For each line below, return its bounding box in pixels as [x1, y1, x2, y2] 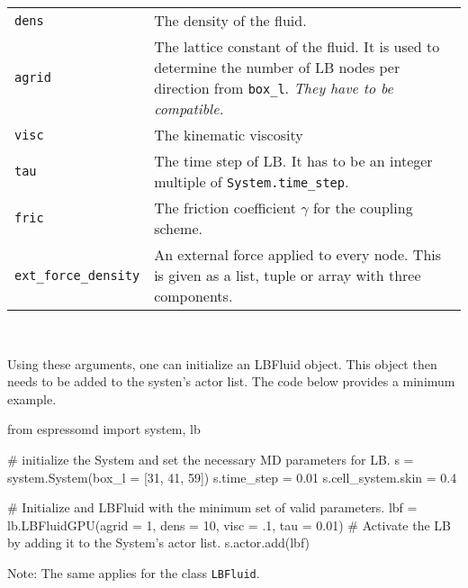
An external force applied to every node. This [154, 244, 442, 265]
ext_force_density [14, 267, 140, 283]
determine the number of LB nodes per [154, 57, 400, 77]
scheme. [154, 218, 202, 239]
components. [154, 285, 233, 306]
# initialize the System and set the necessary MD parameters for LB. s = [7, 449, 414, 468]
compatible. [154, 98, 224, 119]
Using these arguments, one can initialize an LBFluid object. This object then [7, 354, 437, 373]
